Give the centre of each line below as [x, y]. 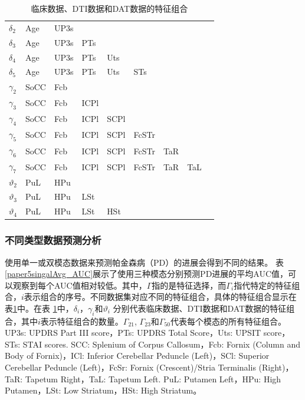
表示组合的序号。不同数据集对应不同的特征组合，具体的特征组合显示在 [160, 297]
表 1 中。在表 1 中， [39, 308]
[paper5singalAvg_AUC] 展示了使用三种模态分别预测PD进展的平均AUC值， [147, 274]
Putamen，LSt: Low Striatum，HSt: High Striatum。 [103, 390]
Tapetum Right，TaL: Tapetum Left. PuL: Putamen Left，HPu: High [153, 378]
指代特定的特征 [263, 285]
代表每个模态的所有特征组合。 [229, 321]
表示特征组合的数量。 [82, 321]
